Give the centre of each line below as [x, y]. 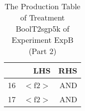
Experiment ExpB [42, 40]
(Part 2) [42, 51]
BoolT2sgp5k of [42, 28]
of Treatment [42, 17]
